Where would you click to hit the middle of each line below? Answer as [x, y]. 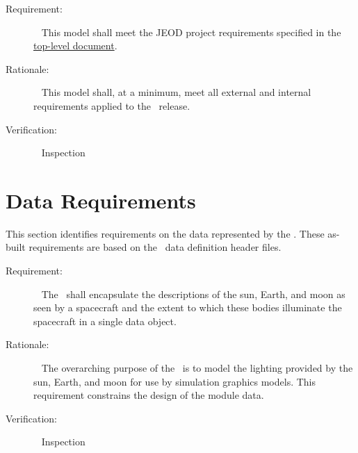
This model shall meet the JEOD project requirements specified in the [191, 32]
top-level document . [75, 46]
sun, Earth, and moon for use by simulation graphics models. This [175, 381]
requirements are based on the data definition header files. [155, 247]
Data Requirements [101, 200]
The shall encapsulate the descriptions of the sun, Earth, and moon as [193, 294]
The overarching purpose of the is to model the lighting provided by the [197, 368]
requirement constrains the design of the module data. [149, 395]
